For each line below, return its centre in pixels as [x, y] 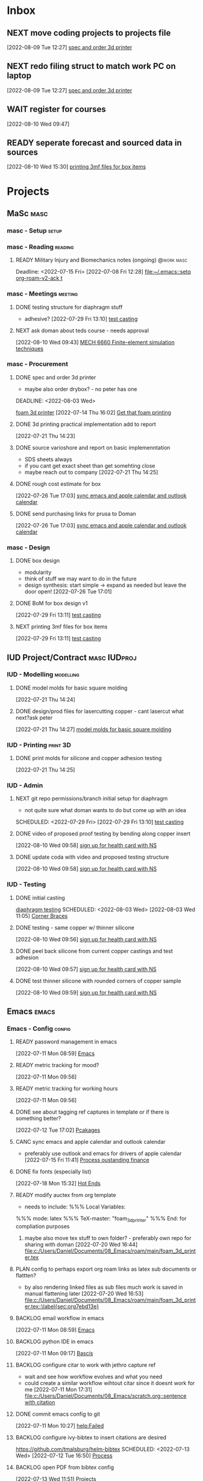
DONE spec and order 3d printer [56, 377]
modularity [38, 572]
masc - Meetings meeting [42, 294]
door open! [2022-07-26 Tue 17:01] [68, 592]
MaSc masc [27, 214]
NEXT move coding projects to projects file [89, 33]
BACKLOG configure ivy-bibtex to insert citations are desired [91, 1437]
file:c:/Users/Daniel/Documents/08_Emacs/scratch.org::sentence [105, 1396]
